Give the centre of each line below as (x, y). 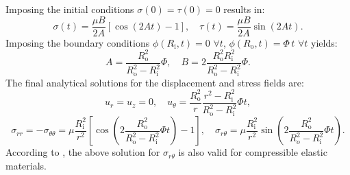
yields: (324, 42)
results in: (244, 9)
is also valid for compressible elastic (253, 152)
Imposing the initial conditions (70, 9)
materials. (26, 165)
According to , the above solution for (83, 152)
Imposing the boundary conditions (78, 42)
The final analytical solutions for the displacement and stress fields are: (155, 82)
